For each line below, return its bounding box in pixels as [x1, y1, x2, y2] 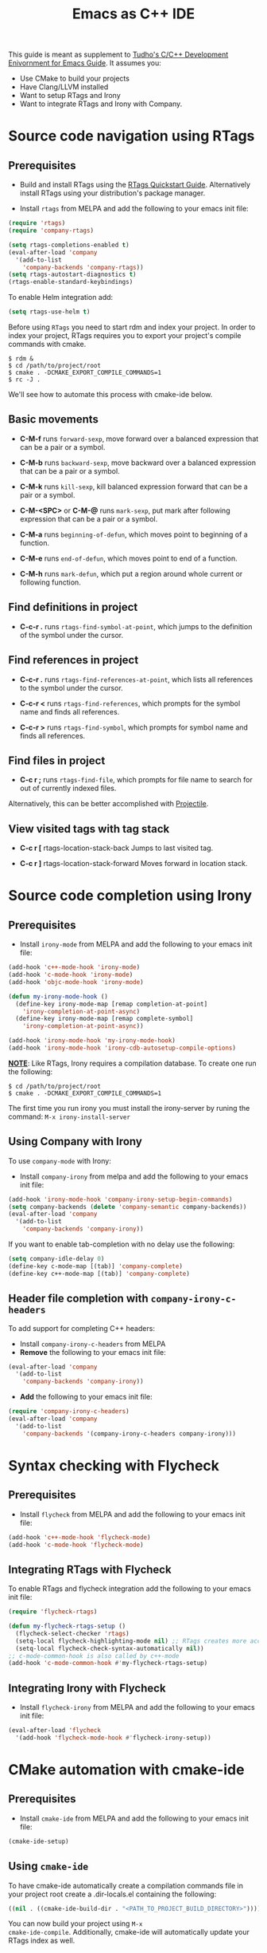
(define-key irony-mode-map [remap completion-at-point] [15, 1000, 208, 1008]
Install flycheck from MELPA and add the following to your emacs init [19, 1509, 246, 1519]
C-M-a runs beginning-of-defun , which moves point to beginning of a [19, 530, 248, 539]
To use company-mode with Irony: [8, 1156, 111, 1165]
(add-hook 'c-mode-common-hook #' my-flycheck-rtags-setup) [8, 1660, 208, 1668]
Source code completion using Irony [8, 887, 253, 905]
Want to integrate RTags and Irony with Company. [19, 99, 183, 108]
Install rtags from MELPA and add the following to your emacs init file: [19, 204, 249, 214]
